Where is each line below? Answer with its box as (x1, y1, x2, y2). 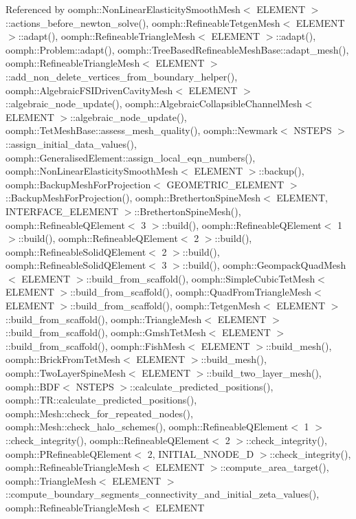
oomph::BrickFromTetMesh (5, 352, 121, 366)
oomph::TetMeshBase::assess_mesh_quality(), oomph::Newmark (5, 123, 278, 137)
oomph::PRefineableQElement (5, 446, 132, 461)
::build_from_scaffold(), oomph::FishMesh (5, 338, 186, 353)
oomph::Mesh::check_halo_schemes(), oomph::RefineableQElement (5, 419, 289, 434)
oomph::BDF (5, 379, 60, 393)
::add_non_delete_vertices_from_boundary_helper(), (5, 69, 238, 83)
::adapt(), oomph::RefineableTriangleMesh (18, 29, 196, 43)
